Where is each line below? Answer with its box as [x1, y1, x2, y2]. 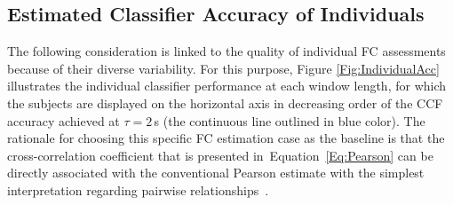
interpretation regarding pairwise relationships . [7, 180, 269, 199]
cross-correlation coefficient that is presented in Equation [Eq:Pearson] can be [7, 146, 433, 164]
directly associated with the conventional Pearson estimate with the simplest [7, 163, 425, 182]
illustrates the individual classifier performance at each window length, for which [7, 76, 447, 95]
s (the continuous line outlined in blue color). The [154, 111, 425, 130]
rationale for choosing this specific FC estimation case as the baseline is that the [7, 129, 445, 147]
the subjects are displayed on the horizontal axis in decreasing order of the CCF [7, 93, 443, 112]
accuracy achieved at [7, 111, 120, 130]
